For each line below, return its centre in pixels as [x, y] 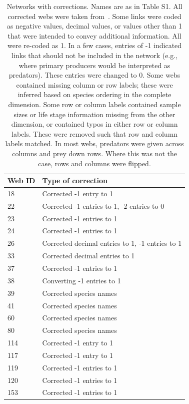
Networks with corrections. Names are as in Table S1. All [94, 6]
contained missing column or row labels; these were [94, 84]
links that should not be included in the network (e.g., [95, 55]
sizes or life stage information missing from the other [94, 114]
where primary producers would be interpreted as [94, 65]
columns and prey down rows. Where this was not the [94, 153]
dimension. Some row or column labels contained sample [94, 104]
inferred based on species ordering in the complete [94, 94]
